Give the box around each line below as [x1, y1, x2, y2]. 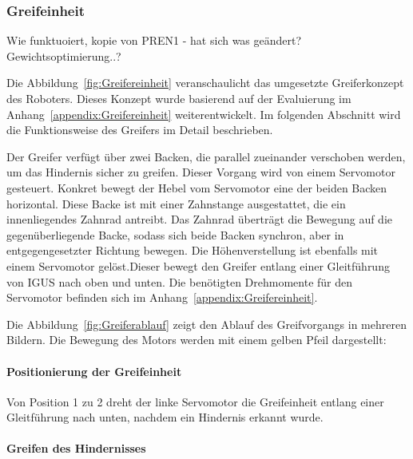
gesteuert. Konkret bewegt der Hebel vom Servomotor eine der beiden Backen [6, 179, 387, 196]
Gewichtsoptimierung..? [6, 47, 121, 64]
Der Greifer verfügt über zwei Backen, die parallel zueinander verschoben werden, [6, 148, 406, 164]
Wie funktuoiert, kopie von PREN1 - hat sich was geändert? [6, 32, 302, 49]
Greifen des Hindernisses [6, 440, 146, 457]
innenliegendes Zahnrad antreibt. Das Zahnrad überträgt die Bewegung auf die [6, 211, 393, 228]
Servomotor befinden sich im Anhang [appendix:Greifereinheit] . [6, 289, 318, 306]
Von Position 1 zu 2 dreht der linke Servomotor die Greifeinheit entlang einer [6, 393, 384, 410]
